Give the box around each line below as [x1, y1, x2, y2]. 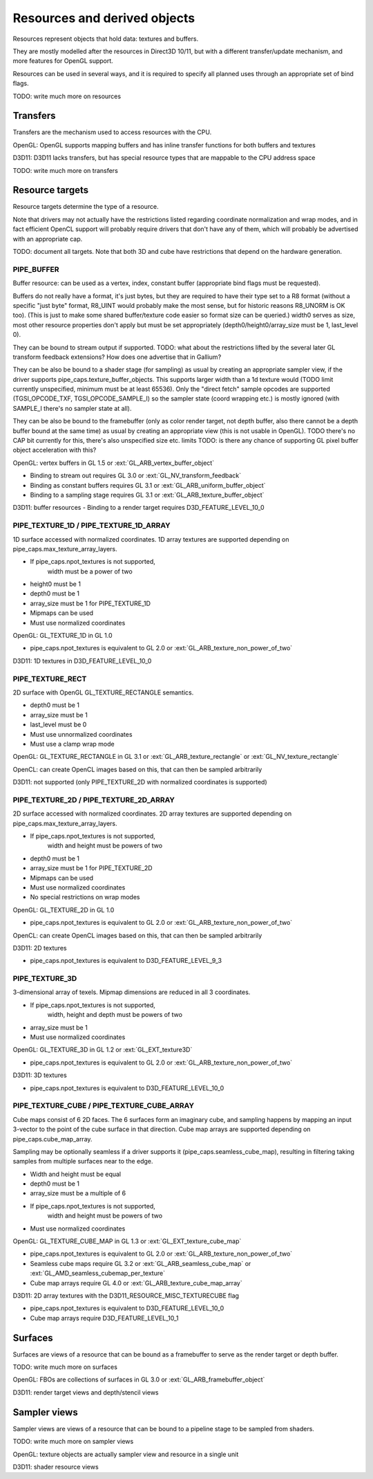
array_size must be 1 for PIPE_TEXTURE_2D [30, 864, 153, 872]
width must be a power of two [47, 567, 133, 576]
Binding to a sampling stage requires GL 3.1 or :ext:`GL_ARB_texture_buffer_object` [30, 491, 265, 499]
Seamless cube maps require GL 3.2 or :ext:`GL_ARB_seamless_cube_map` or [30, 1259, 251, 1267]
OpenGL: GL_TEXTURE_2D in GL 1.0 [12, 906, 115, 914]
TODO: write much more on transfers [12, 166, 119, 174]
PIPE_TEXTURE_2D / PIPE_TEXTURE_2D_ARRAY [12, 795, 175, 805]
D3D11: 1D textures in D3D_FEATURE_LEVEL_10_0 [12, 656, 152, 665]
